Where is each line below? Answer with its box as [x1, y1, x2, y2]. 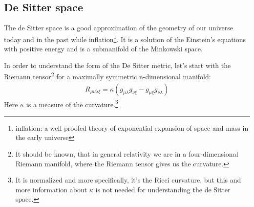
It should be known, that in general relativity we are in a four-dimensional [15, 148, 238, 159]
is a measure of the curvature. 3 [26, 97, 118, 109]
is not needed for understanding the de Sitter [95, 184, 231, 194]
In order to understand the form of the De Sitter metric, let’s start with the [4, 60, 231, 70]
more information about [15, 184, 87, 194]
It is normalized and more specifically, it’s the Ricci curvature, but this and [15, 175, 241, 185]
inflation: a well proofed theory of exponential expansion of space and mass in [15, 122, 249, 133]
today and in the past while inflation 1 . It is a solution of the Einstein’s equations [4, 32, 246, 44]
